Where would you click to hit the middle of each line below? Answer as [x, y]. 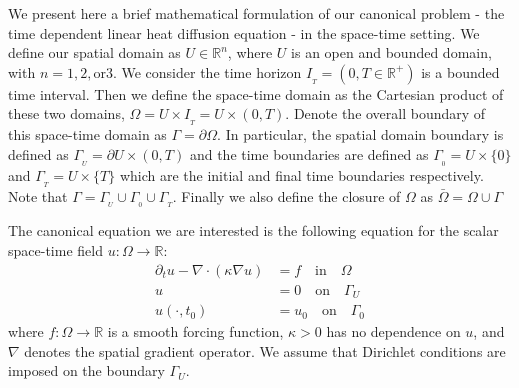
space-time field [55, 250]
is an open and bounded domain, [391, 52]
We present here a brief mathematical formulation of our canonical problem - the [256, 13]
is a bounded [460, 71]
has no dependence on [393, 331]
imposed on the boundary [86, 370]
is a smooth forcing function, [195, 331]
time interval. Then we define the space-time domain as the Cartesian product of [256, 93]
